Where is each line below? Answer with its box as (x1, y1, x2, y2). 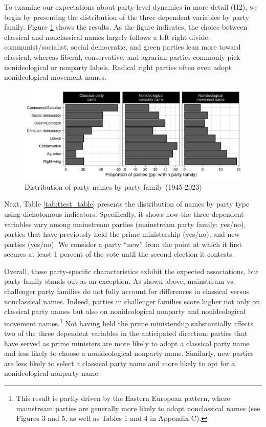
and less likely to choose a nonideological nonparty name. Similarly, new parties (4, 348, 254, 358)
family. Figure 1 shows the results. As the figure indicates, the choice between (4, 21, 248, 32)
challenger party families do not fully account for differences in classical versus (4, 286, 250, 297)
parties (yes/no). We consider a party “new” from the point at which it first (4, 238, 242, 249)
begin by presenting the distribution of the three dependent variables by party (4, 11, 249, 22)
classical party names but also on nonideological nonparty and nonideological (4, 306, 246, 317)
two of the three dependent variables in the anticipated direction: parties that (4, 328, 248, 339)
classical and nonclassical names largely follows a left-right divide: (4, 31, 210, 42)
